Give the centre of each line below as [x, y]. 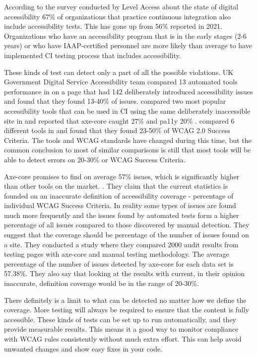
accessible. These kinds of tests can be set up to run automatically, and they [120, 319]
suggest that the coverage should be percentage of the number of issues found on [127, 235]
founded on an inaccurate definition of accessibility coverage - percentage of [119, 195]
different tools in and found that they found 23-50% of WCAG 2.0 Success [117, 130]
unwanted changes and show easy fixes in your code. [83, 348]
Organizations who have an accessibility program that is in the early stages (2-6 [126, 36]
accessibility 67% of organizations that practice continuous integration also [118, 16]
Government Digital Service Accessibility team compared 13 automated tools [121, 82]
